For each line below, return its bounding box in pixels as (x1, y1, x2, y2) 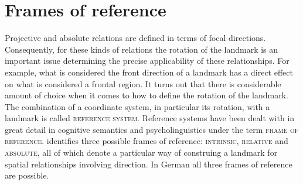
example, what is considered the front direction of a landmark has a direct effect (5, 66, 293, 78)
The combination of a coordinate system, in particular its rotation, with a (5, 100, 270, 112)
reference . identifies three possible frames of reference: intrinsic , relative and (5, 135, 288, 147)
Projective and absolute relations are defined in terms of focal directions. (5, 32, 266, 44)
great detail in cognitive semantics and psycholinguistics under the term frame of (5, 123, 299, 135)
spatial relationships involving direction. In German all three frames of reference (5, 157, 292, 170)
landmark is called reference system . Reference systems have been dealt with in (5, 112, 295, 124)
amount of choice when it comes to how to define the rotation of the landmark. (5, 89, 288, 101)
